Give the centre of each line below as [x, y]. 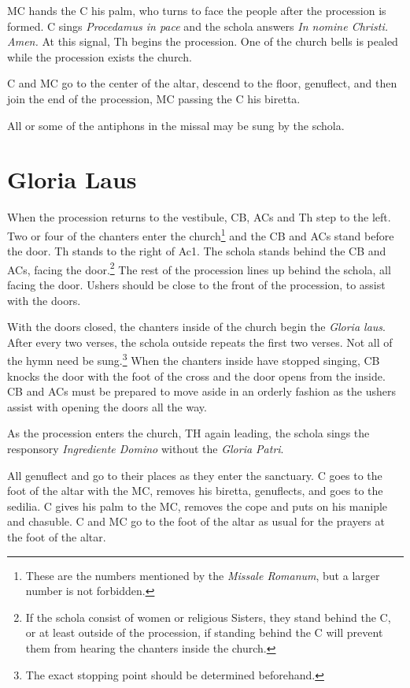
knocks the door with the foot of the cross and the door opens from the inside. [196, 376]
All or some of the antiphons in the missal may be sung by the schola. [176, 125]
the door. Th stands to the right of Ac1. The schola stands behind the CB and [197, 251]
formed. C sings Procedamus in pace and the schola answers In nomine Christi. [198, 26]
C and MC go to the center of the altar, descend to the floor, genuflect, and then [202, 83]
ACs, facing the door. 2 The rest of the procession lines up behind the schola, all [199, 268]
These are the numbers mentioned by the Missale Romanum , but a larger [203, 575]
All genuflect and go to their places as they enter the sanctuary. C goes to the [195, 475]
